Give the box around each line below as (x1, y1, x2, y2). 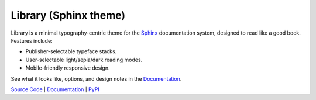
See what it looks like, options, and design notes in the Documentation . (11, 75, 182, 82)
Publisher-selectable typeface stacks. (25, 48, 117, 55)
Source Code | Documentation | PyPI (11, 85, 99, 93)
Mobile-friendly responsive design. (25, 64, 110, 71)
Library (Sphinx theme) (11, 9, 126, 22)
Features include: (11, 37, 53, 44)
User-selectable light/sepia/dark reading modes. (25, 56, 143, 63)
